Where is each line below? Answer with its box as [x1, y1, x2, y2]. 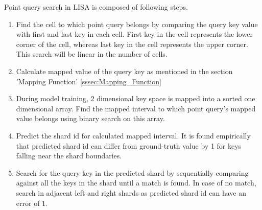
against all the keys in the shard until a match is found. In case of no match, [16, 177, 256, 188]
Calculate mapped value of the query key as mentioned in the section [16, 65, 233, 76]
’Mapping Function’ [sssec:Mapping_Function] [16, 76, 161, 86]
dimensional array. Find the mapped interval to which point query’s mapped [16, 103, 256, 113]
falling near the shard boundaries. [16, 150, 122, 161]
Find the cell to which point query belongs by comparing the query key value [16, 18, 258, 29]
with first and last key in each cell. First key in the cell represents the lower [16, 29, 253, 39]
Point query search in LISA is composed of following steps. [4, 2, 188, 12]
